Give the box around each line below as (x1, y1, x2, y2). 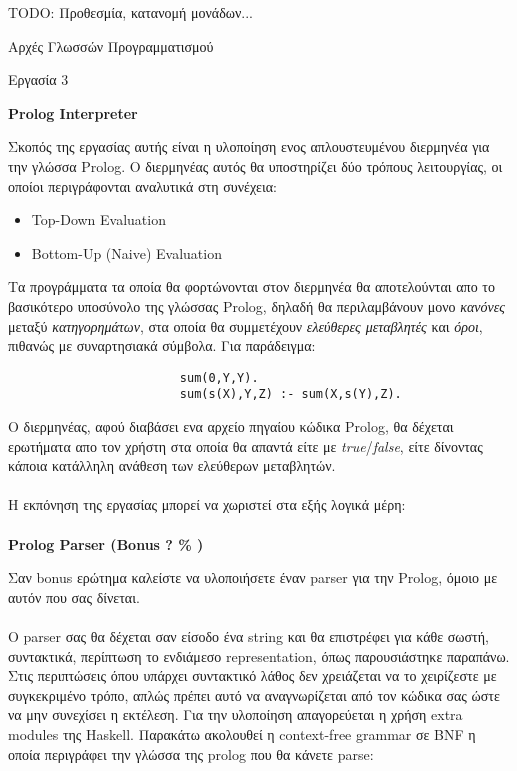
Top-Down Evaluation (31, 209, 166, 230)
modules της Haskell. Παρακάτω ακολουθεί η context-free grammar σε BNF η (8, 723, 476, 744)
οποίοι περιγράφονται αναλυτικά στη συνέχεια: (8, 175, 277, 196)
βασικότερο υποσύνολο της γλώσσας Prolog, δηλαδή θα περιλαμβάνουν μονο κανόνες (8, 295, 505, 316)
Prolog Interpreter (8, 102, 138, 123)
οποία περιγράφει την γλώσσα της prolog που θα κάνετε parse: (8, 743, 374, 764)
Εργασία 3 (8, 69, 69, 90)
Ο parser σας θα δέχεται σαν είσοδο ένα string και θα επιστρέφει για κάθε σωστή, (8, 625, 489, 646)
